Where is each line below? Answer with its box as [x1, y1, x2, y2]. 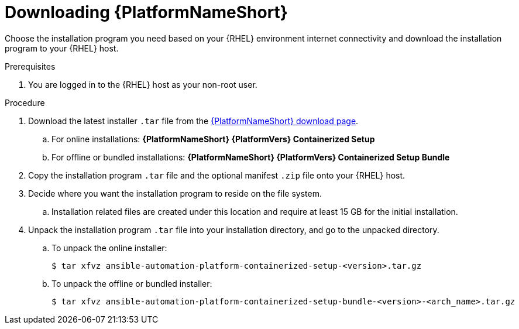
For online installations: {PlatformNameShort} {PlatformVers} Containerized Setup [51, 133, 375, 144]
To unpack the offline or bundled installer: [51, 278, 212, 289]
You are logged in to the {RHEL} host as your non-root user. [28, 79, 257, 90]
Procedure [5, 97, 45, 108]
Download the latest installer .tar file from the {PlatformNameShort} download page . [28, 115, 359, 126]
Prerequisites [5, 61, 56, 71]
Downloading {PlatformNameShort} [5, 2, 288, 22]
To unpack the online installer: [51, 242, 167, 253]
